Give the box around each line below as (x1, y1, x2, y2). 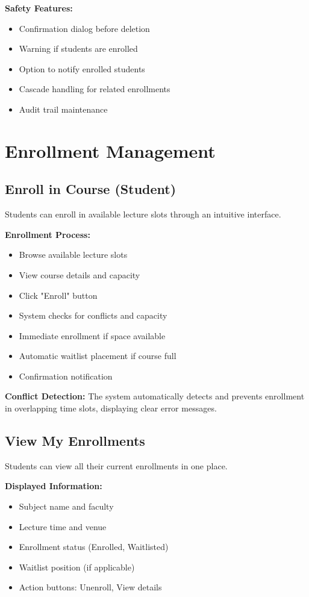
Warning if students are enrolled (19, 42, 138, 55)
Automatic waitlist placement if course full (19, 349, 176, 362)
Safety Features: (5, 2, 73, 14)
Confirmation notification (19, 369, 113, 382)
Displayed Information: (5, 480, 102, 492)
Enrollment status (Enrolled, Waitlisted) (19, 540, 169, 553)
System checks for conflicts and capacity (19, 309, 167, 322)
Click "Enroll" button (19, 289, 98, 301)
